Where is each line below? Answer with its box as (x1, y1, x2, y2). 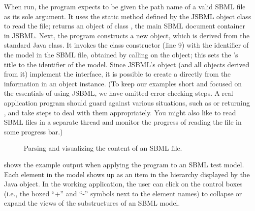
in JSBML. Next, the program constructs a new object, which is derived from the (4, 30, 250, 40)
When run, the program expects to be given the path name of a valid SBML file (4, 1, 246, 11)
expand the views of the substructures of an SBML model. (4, 198, 180, 208)
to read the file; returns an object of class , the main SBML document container (4, 21, 245, 31)
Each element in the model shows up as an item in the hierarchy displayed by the (4, 169, 250, 179)
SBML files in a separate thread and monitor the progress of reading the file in (4, 117, 242, 127)
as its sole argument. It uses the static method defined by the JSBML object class (4, 11, 251, 21)
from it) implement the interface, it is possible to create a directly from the (4, 69, 231, 79)
